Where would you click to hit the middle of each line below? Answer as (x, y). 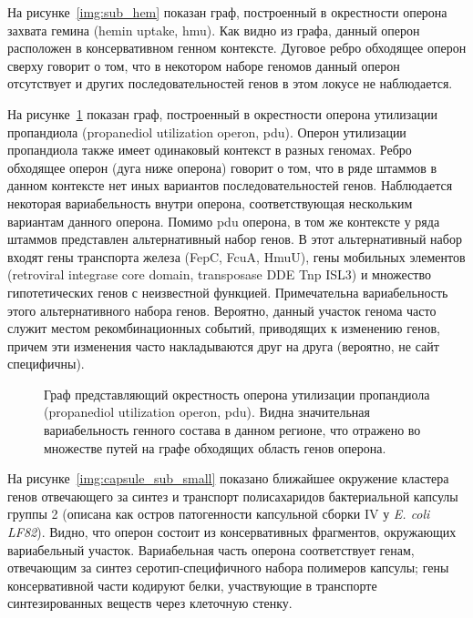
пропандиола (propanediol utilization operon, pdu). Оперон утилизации (207, 132)
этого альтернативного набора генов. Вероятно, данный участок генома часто (222, 310)
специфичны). (46, 364)
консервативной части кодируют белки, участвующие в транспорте (192, 585)
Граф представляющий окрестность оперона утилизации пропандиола (237, 394)
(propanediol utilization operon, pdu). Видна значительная (207, 412)
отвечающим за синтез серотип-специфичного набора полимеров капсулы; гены (228, 567)
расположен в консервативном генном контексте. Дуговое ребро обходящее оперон (237, 48)
